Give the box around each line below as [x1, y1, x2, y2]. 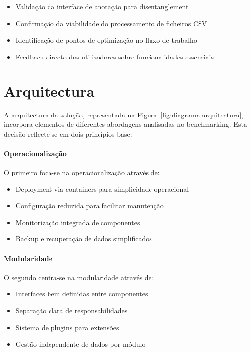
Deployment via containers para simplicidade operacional [15, 183, 189, 194]
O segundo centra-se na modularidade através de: [4, 272, 153, 282]
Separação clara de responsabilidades [15, 305, 128, 316]
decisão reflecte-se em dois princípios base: [4, 128, 132, 139]
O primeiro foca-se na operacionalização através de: [4, 167, 160, 177]
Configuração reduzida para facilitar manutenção [15, 200, 164, 211]
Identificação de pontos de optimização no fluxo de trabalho [15, 35, 197, 45]
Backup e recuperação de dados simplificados [15, 234, 152, 244]
